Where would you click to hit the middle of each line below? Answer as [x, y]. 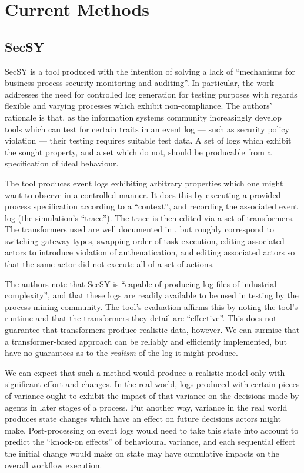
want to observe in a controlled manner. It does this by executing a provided [143, 194]
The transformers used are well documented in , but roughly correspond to [139, 229]
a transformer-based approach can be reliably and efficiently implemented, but [146, 341]
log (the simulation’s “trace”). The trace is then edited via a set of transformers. [150, 217]
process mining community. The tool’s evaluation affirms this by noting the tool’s [151, 306]
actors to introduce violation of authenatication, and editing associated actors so [150, 252]
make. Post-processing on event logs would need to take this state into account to [152, 430]
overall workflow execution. [54, 464]
